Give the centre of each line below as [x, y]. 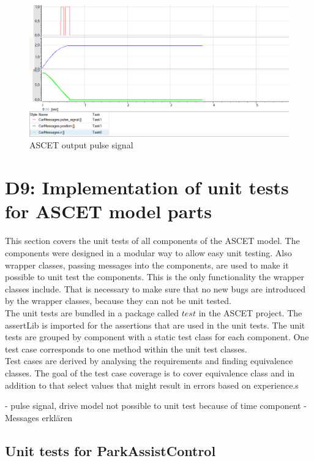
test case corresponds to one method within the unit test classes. [126, 349]
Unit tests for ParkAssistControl [110, 450]
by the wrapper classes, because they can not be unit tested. [118, 301]
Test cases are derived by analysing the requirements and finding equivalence [149, 361]
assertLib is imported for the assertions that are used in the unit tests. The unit [155, 325]
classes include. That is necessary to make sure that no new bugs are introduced [155, 288]
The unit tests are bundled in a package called [92, 312]
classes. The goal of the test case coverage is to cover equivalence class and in [150, 372]
